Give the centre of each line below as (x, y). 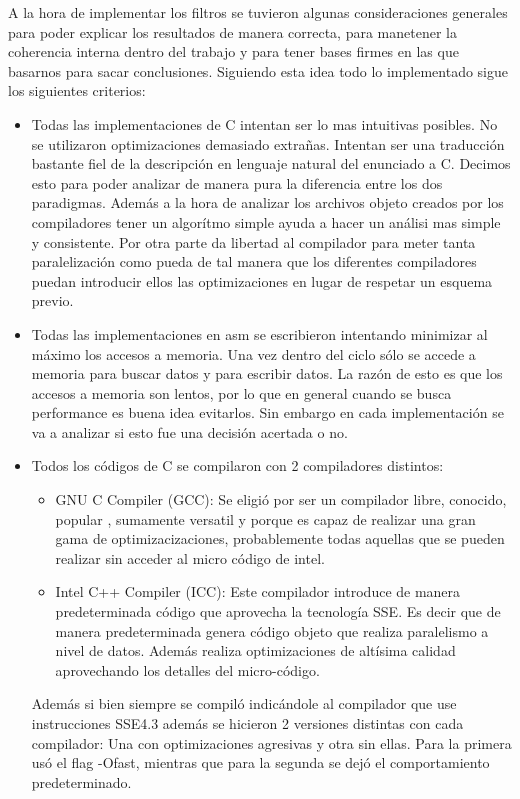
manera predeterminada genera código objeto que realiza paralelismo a (272, 630)
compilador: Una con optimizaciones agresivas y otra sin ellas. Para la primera (271, 742)
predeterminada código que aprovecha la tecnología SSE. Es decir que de (278, 611)
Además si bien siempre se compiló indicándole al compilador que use (244, 703)
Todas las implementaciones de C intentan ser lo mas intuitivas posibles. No (264, 123)
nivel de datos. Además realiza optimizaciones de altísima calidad (255, 650)
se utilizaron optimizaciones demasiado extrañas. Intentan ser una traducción (268, 143)
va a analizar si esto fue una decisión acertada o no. (189, 431)
